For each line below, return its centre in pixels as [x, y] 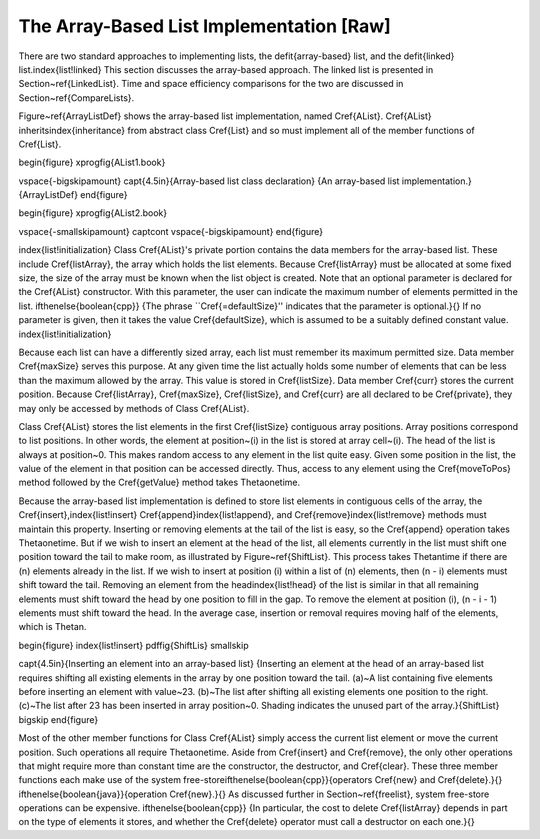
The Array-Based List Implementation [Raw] [205, 26]
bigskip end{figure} [58, 719]
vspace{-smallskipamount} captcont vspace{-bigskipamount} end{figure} [171, 231]
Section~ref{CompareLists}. [76, 97]
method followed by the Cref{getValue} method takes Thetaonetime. [159, 482]
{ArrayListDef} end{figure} [73, 195]
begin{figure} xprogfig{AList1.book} [92, 162]
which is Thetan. [52, 627]
